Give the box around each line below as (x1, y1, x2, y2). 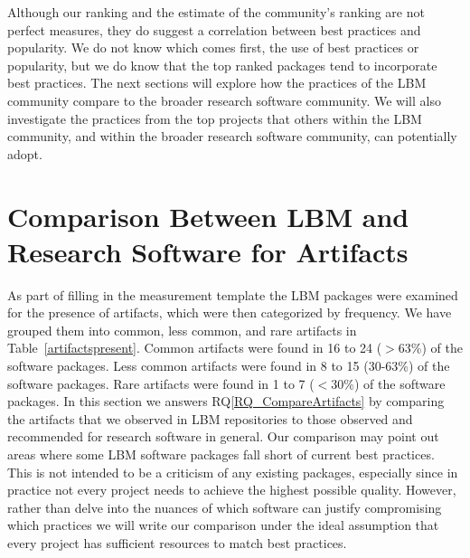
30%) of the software (331, 374, 446, 392)
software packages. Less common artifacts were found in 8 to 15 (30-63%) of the (7, 356, 450, 375)
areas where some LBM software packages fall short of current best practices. (7, 445, 435, 463)
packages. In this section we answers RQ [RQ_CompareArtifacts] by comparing (7, 392, 445, 411)
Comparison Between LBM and (7, 197, 409, 234)
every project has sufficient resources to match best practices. (7, 533, 347, 552)
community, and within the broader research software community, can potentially (7, 127, 457, 146)
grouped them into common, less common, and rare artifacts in (7, 320, 357, 339)
